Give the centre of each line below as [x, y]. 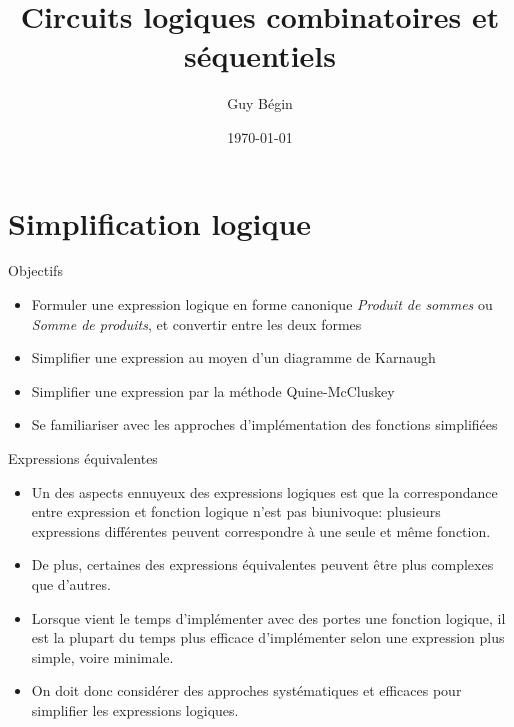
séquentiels [260, 55]
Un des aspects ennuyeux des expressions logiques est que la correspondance [264, 491]
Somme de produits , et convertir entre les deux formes [196, 323]
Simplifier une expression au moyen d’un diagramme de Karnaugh [233, 357]
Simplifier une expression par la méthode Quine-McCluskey [213, 390]
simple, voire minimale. [102, 656]
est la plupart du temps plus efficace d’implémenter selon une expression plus [268, 637]
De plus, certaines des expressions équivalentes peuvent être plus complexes [262, 564]
